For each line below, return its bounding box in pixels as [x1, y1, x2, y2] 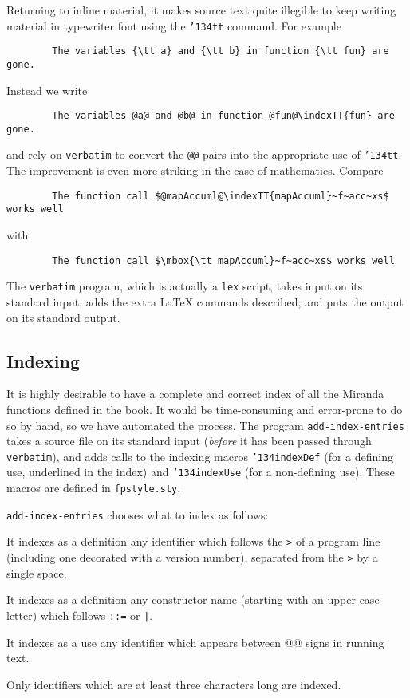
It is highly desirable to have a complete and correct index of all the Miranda [6, 385, 384, 402]
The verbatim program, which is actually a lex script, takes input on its [6, 278, 363, 294]
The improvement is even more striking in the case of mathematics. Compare [6, 162, 384, 179]
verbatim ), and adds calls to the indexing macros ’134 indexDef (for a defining [6, 448, 393, 464]
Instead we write [6, 81, 88, 98]
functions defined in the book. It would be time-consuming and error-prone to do [6, 400, 403, 417]
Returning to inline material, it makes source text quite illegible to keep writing [6, 2, 396, 18]
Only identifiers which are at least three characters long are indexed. [6, 676, 341, 692]
